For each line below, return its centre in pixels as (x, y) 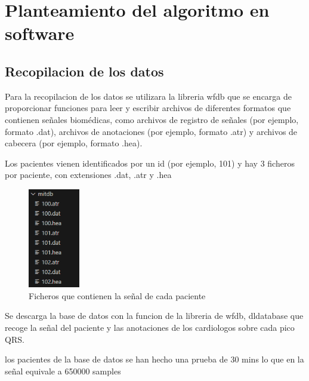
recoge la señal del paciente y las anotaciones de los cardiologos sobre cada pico (150, 328)
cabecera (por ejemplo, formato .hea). (74, 143)
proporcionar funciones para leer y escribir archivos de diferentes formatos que (148, 108)
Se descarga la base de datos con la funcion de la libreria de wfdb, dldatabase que (154, 316)
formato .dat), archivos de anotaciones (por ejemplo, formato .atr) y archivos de (151, 131)
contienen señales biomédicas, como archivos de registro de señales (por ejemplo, (152, 119)
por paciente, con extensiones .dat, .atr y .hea (88, 175)
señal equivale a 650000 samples (63, 371)
